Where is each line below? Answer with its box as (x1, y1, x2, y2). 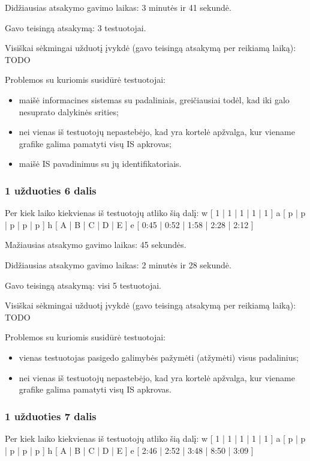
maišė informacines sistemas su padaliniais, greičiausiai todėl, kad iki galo (19, 93, 290, 106)
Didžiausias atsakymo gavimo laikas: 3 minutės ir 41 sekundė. (5, 1, 231, 13)
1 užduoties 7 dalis (5, 408, 97, 423)
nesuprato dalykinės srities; (19, 105, 119, 118)
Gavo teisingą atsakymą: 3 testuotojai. (5, 21, 146, 34)
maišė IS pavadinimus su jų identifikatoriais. (19, 157, 182, 170)
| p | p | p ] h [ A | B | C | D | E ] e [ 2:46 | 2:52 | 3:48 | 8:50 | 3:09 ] (5, 444, 254, 456)
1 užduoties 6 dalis (5, 182, 97, 197)
